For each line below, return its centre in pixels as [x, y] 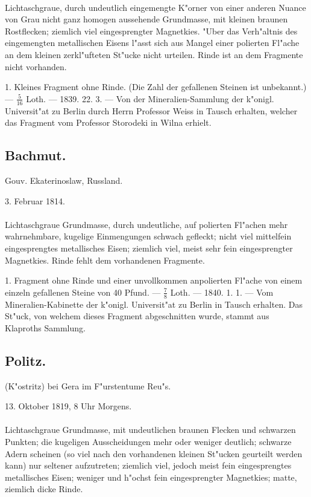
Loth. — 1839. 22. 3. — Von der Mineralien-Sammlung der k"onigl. [150, 98]
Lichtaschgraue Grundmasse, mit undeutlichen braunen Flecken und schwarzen [150, 430]
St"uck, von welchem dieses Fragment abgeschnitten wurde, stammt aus [137, 316]
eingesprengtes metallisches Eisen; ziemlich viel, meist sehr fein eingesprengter [149, 248]
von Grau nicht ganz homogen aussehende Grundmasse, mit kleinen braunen [146, 19]
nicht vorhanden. [36, 66]
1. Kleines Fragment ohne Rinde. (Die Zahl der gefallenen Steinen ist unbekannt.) [156, 87]
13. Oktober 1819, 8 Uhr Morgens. [68, 406]
